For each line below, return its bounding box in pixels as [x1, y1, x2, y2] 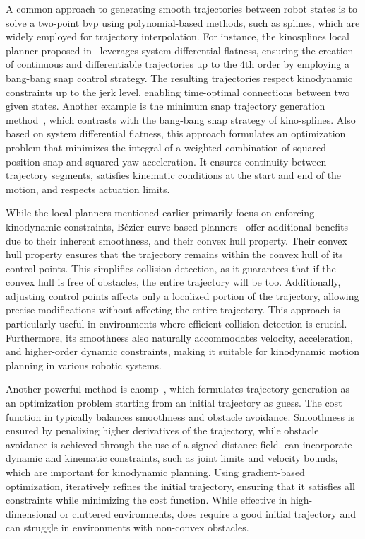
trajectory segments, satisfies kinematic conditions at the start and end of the [6, 168, 342, 182]
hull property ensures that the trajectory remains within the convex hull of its [6, 247, 343, 262]
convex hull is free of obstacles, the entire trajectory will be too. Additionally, [6, 274, 341, 289]
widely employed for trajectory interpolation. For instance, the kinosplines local [6, 29, 349, 44]
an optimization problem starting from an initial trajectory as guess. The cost [6, 395, 342, 410]
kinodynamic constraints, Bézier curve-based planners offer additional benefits [6, 219, 348, 233]
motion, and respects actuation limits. [6, 181, 170, 196]
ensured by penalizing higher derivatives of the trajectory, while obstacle [6, 423, 319, 438]
